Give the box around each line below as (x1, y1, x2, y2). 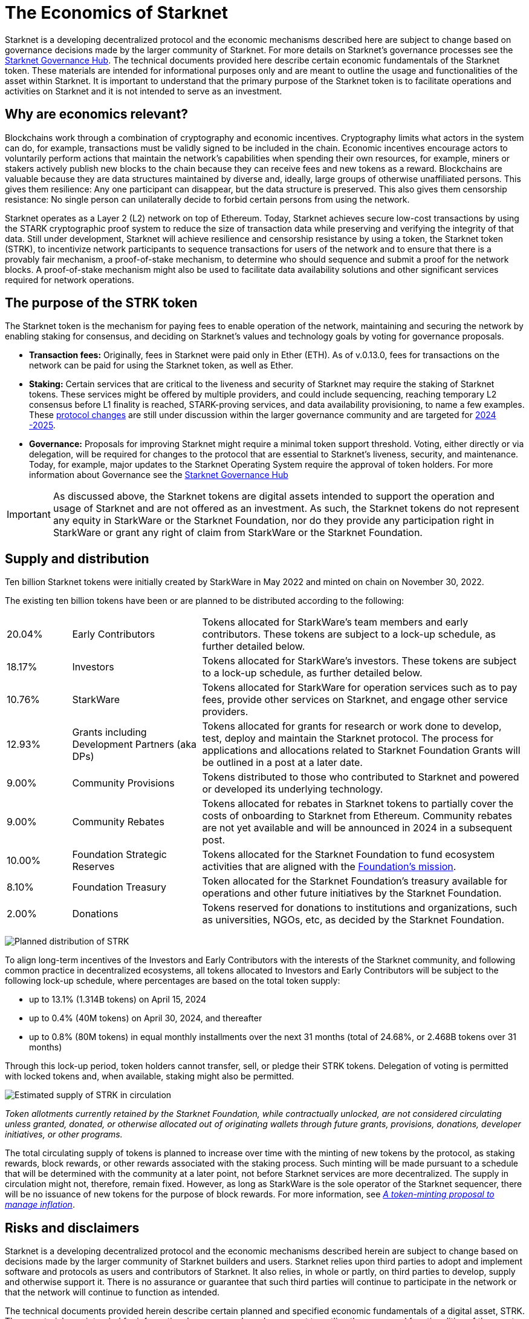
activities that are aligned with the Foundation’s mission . (202, 860, 456, 873)
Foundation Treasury (72, 881, 167, 894)
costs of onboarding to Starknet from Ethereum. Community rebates (202, 810, 512, 822)
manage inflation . (5, 1199, 75, 1210)
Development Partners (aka (72, 738, 196, 751)
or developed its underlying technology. (202, 783, 383, 796)
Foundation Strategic (72, 848, 167, 861)
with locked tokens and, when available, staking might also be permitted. (5, 1071, 294, 1082)
